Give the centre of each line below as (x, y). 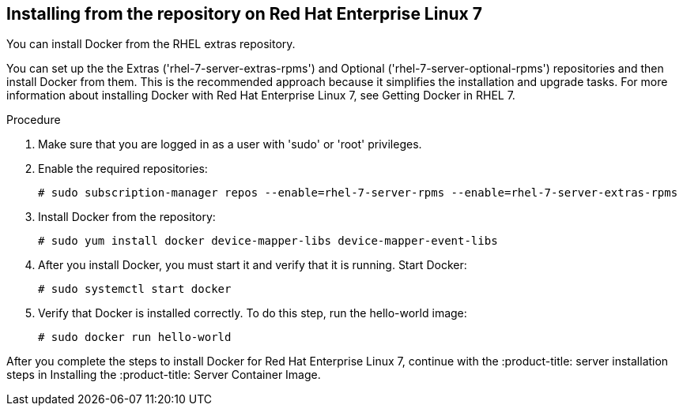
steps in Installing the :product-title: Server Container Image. (164, 375)
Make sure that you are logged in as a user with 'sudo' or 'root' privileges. (230, 144)
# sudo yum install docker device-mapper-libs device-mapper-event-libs (268, 241)
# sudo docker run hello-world (135, 337)
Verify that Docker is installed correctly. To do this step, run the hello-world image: (253, 313)
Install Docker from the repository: (127, 217)
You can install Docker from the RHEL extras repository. (151, 44)
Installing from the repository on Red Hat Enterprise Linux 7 (244, 14)
